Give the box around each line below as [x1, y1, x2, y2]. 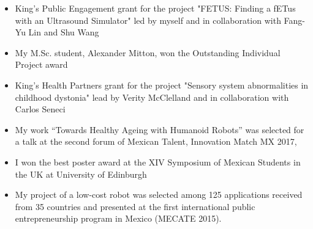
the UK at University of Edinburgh [15, 167, 147, 180]
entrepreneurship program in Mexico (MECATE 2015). [15, 212, 222, 225]
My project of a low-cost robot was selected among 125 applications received [15, 188, 303, 201]
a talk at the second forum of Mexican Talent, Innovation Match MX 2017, [15, 135, 297, 148]
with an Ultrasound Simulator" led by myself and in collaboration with [15, 13, 281, 26]
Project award [15, 58, 68, 71]
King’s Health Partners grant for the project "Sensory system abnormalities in [15, 78, 309, 91]
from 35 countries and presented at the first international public [15, 200, 255, 213]
